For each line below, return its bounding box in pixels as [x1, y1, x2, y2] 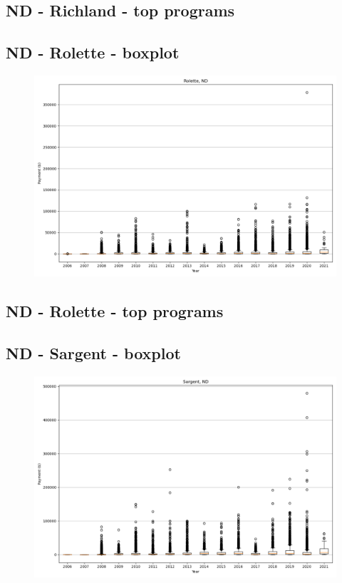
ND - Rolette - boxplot [6, 41, 180, 63]
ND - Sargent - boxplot [6, 342, 181, 364]
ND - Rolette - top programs [6, 300, 224, 322]
